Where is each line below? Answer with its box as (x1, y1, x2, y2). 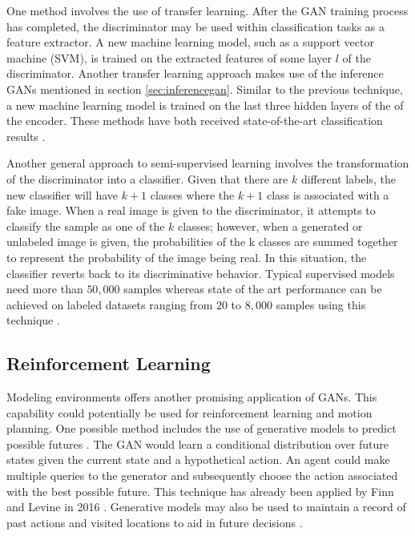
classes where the (150, 186, 235, 203)
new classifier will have (6, 186, 119, 203)
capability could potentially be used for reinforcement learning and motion (6, 404, 373, 421)
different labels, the (300, 170, 396, 187)
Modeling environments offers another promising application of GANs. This (6, 389, 377, 405)
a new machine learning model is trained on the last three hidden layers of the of (6, 96, 404, 113)
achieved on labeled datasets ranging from (6, 296, 213, 312)
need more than (6, 280, 83, 297)
